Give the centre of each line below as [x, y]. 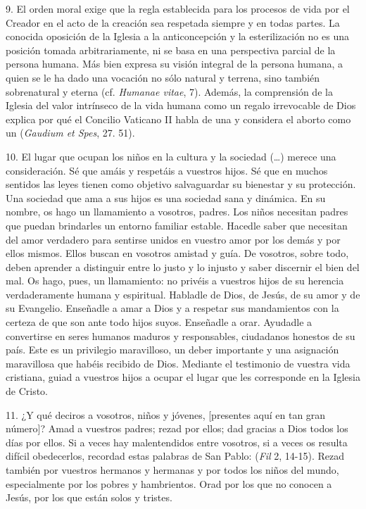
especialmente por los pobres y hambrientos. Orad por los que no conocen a [169, 483]
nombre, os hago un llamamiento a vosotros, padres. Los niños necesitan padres [177, 212]
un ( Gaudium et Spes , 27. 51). [70, 133]
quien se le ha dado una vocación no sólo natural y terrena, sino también [163, 77]
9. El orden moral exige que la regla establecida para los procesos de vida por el [178, 8]
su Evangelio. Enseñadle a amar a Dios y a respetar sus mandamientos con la [172, 308]
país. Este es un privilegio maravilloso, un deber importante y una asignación [172, 350]
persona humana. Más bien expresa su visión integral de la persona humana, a [174, 64]
